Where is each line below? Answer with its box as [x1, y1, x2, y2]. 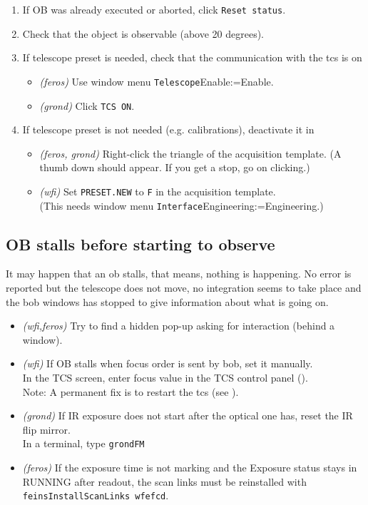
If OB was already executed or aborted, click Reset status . [22, 2, 286, 16]
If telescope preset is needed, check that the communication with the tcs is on [22, 50, 362, 65]
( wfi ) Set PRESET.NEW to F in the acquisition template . [39, 183, 276, 198]
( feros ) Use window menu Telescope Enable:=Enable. [39, 73, 274, 88]
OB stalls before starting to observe [6, 233, 275, 255]
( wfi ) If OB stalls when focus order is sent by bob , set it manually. [22, 356, 313, 371]
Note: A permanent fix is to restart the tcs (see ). [22, 384, 239, 399]
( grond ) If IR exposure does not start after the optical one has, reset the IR [22, 408, 353, 423]
